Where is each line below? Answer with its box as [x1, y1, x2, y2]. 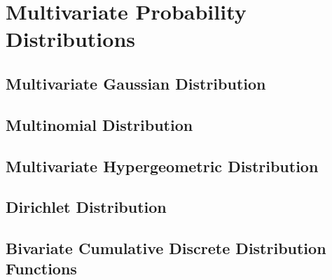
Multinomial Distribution [6, 113, 193, 135]
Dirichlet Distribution [6, 196, 167, 218]
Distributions [6, 24, 135, 53]
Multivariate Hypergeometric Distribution [6, 155, 319, 176]
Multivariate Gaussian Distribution [6, 72, 266, 94]
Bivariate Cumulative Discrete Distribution [6, 237, 326, 259]
